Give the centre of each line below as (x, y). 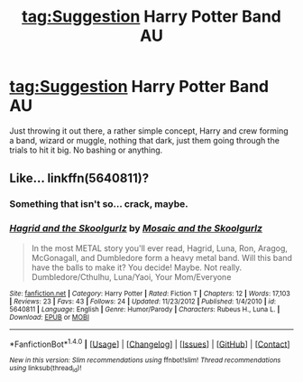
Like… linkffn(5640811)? (79, 178)
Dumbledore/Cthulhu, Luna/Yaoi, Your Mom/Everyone (131, 276)
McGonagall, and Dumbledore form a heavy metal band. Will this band (162, 257)
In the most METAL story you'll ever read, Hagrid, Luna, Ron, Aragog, (160, 248)
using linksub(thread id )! (46, 369)
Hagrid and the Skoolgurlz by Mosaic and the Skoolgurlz (136, 228)
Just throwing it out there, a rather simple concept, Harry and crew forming (149, 130)
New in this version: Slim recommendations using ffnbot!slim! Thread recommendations (145, 360)
